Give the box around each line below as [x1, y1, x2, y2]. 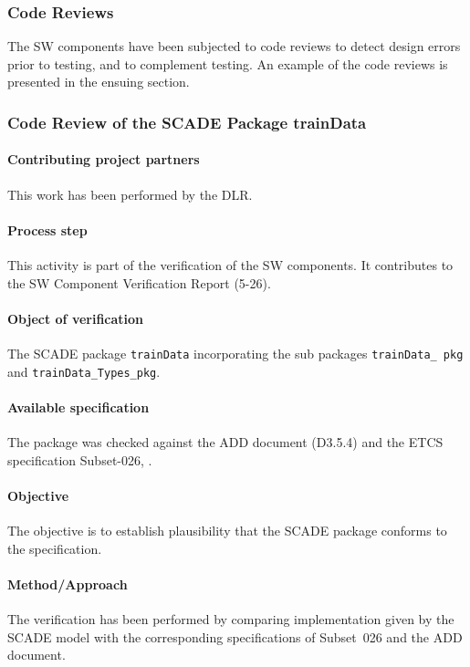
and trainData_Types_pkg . [7, 361, 161, 380]
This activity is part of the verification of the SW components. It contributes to [7, 255, 454, 275]
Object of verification [7, 308, 144, 328]
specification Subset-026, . [7, 450, 152, 469]
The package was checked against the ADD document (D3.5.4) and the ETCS [7, 433, 444, 452]
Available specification [7, 397, 150, 416]
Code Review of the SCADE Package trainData [7, 110, 367, 133]
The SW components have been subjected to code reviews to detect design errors [7, 36, 461, 56]
